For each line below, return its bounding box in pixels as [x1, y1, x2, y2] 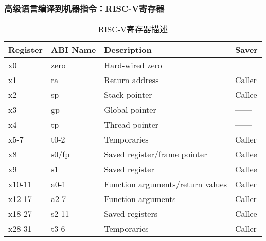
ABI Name [50, 44, 96, 56]
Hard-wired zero [104, 59, 162, 71]
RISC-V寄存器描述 [98, 23, 168, 35]
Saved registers [104, 208, 157, 220]
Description [104, 44, 152, 56]
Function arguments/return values [104, 178, 227, 190]
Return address [104, 74, 159, 86]
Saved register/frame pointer [104, 148, 207, 160]
